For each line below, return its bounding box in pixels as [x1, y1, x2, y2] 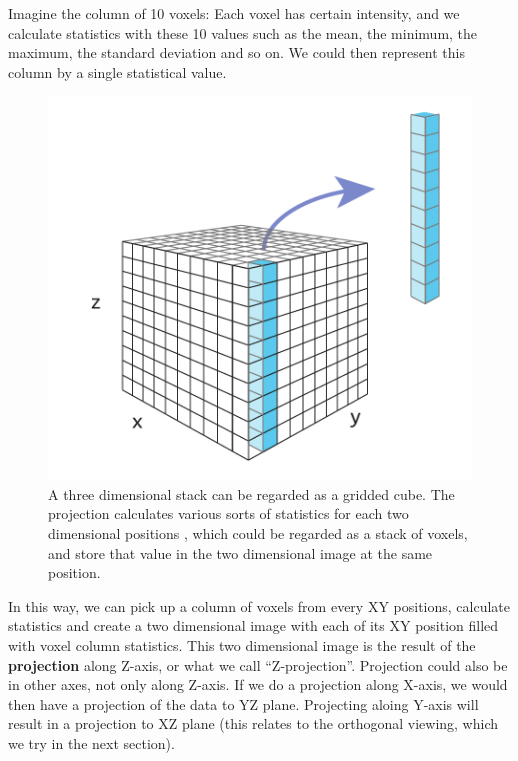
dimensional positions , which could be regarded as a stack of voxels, [48, 523, 468, 544]
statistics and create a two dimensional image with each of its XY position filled [8, 615, 499, 636]
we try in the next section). [8, 732, 175, 753]
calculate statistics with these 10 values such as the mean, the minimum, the [8, 22, 478, 43]
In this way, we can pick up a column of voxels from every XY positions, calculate [8, 595, 511, 616]
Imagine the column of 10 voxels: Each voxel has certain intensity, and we [8, 3, 460, 23]
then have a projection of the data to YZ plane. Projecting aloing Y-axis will [8, 693, 479, 714]
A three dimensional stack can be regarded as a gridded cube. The [48, 483, 455, 504]
